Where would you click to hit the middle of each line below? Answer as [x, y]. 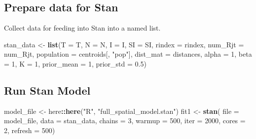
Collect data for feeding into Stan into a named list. [82, 28]
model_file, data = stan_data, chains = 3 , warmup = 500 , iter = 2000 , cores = [125, 121]
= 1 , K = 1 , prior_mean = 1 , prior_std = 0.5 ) [75, 63]
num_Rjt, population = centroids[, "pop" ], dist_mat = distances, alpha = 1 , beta [128, 54]
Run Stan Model [47, 90]
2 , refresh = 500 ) [30, 130]
